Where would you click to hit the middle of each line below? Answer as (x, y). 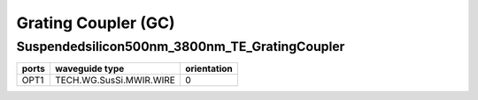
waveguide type (89, 68)
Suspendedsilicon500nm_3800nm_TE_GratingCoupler (181, 46)
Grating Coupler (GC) (96, 23)
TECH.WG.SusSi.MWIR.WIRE (115, 81)
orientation (209, 68)
